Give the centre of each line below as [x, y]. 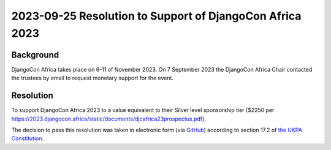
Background [35, 55]
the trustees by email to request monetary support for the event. [93, 78]
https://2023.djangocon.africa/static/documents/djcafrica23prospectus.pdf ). [109, 119]
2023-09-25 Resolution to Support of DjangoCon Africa [156, 16]
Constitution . [28, 138]
